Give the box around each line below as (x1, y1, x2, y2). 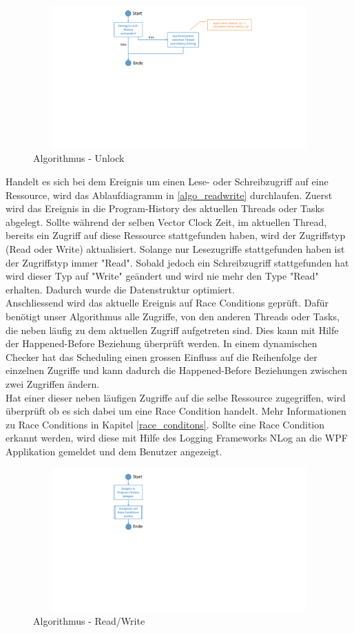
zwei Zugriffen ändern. (6, 376, 100, 391)
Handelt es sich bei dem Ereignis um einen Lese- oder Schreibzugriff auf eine (6, 174, 329, 189)
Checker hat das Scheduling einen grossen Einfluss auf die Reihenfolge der (6, 349, 317, 364)
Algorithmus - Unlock (33, 151, 125, 165)
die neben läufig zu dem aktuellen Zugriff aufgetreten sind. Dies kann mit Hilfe (6, 322, 339, 337)
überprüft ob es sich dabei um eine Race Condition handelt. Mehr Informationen (6, 404, 346, 418)
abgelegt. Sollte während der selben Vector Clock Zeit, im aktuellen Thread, (6, 214, 327, 229)
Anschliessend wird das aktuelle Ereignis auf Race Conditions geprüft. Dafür (6, 295, 329, 310)
